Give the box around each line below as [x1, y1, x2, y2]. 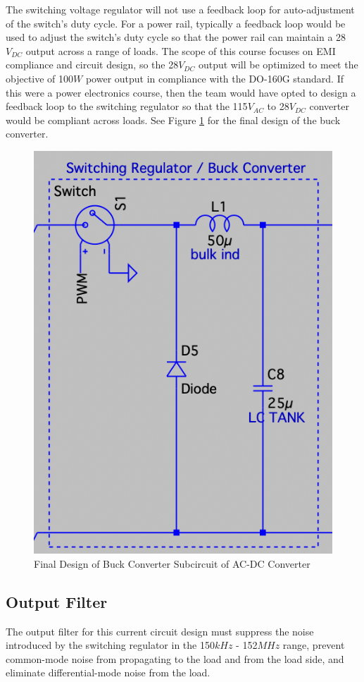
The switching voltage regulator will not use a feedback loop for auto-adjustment [6, 2, 355, 16]
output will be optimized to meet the [198, 57, 358, 72]
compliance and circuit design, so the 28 [6, 57, 179, 72]
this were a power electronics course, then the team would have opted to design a [6, 85, 356, 99]
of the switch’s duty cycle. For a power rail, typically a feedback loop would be [6, 16, 346, 30]
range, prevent [282, 638, 345, 652]
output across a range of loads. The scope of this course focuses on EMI [25, 43, 336, 58]
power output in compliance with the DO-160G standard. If [85, 71, 344, 85]
